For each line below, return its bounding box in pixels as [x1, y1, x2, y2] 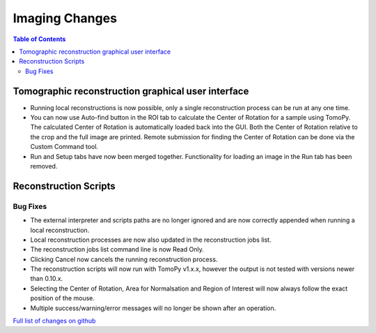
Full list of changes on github [13, 317, 96, 325]
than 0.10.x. [30, 274, 63, 283]
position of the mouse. [30, 294, 95, 302]
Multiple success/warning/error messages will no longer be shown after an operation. [30, 304, 276, 312]
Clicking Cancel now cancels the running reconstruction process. [30, 255, 218, 263]
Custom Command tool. [30, 143, 99, 151]
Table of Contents [13, 35, 66, 43]
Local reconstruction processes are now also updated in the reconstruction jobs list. [30, 235, 272, 244]
